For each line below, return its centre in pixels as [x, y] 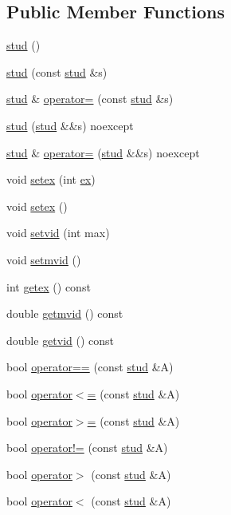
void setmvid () [44, 259]
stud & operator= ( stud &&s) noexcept [103, 152]
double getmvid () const [65, 313]
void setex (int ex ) [51, 179]
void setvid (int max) [58, 233]
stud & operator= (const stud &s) [90, 99]
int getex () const [49, 286]
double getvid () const [61, 340]
